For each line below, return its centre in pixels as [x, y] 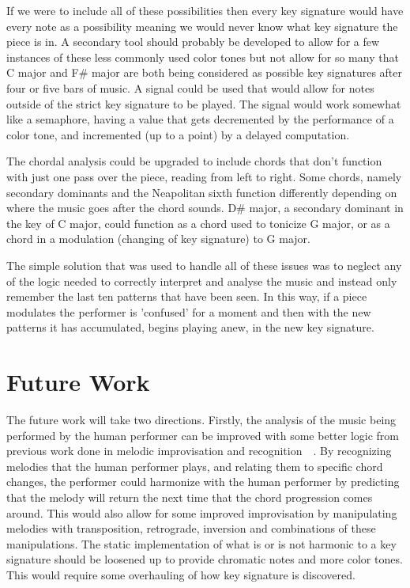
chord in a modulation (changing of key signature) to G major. [158, 239]
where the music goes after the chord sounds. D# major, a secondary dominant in [205, 208]
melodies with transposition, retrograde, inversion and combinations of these [191, 528]
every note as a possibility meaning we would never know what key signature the [202, 26]
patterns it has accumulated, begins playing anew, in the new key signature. [190, 327]
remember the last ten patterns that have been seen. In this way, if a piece [187, 296]
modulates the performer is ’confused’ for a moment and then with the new [189, 311]
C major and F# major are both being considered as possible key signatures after [205, 72]
